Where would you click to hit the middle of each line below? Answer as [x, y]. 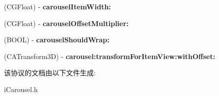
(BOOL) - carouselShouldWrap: [57, 40]
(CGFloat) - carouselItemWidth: [57, 6]
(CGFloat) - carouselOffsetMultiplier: [66, 23]
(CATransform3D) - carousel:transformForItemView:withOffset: [110, 56]
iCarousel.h [21, 89]
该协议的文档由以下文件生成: [50, 73]
